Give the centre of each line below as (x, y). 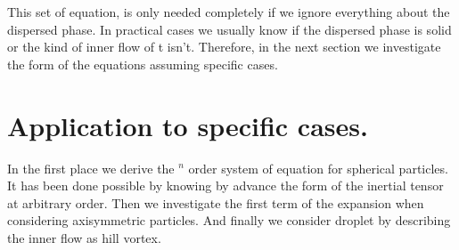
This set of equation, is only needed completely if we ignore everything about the (229, 12)
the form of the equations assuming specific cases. (143, 64)
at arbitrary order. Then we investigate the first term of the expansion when (216, 202)
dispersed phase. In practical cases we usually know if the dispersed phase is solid (229, 29)
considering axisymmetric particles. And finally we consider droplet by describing (229, 220)
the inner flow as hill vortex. (84, 237)
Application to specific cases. (188, 125)
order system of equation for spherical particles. (318, 168)
